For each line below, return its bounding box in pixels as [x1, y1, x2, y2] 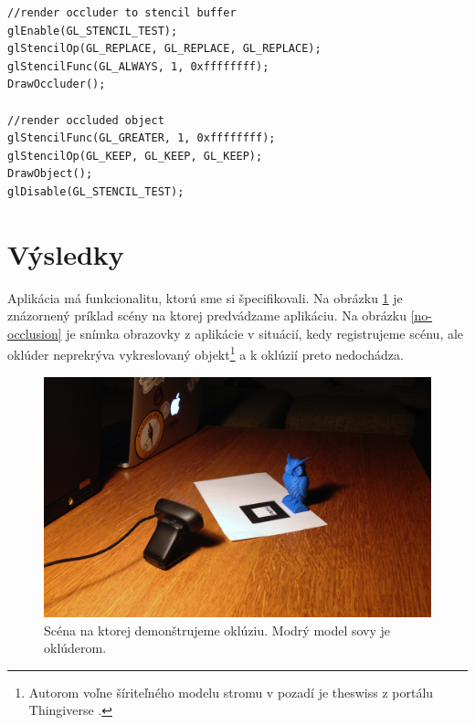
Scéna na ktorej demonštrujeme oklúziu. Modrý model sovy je [44, 620, 391, 639]
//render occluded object [7, 113, 164, 127]
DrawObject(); [7, 167, 93, 181]
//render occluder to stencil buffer [7, 6, 237, 19]
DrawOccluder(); [7, 78, 106, 91]
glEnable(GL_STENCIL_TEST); [7, 24, 178, 37]
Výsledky [7, 235, 124, 272]
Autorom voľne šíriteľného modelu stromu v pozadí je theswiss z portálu [28, 682, 434, 701]
